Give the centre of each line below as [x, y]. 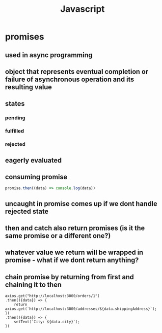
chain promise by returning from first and [69, 277]
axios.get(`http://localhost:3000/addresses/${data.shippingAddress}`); [81, 309]
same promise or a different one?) [58, 236]
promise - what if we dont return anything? [72, 260]
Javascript [82, 9]
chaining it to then [33, 284]
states [15, 104]
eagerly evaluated [33, 160]
